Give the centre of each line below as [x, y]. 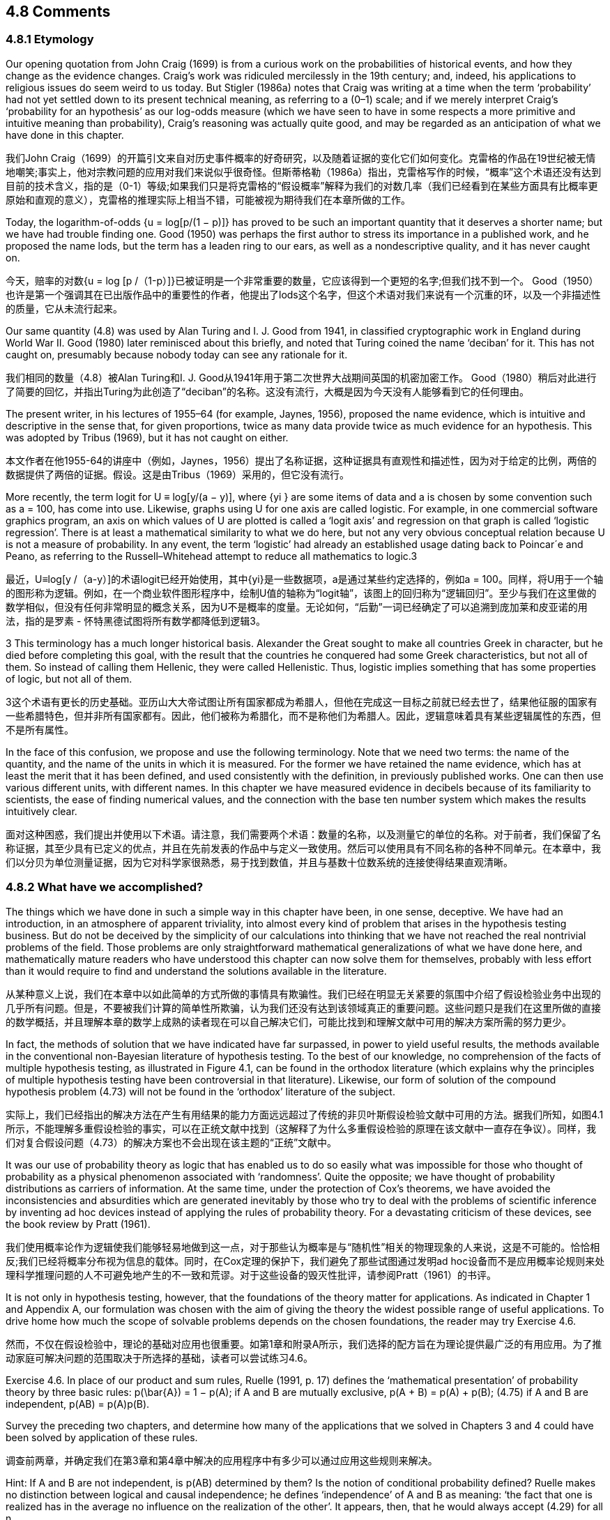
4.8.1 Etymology [50, 39]
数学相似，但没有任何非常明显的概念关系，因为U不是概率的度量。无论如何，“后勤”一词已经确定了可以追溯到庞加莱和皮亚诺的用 [297, 607]
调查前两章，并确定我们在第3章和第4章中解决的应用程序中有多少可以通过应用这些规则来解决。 [222, 1460]
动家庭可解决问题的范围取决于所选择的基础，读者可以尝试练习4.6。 [159, 1358]
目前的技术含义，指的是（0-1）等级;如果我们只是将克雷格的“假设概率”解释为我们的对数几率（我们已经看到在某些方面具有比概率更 [302, 185]
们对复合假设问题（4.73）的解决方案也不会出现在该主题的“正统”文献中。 [171, 1142]
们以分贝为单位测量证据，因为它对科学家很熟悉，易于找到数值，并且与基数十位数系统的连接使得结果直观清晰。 [259, 862]
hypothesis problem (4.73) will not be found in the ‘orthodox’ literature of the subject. [200, 1091]
